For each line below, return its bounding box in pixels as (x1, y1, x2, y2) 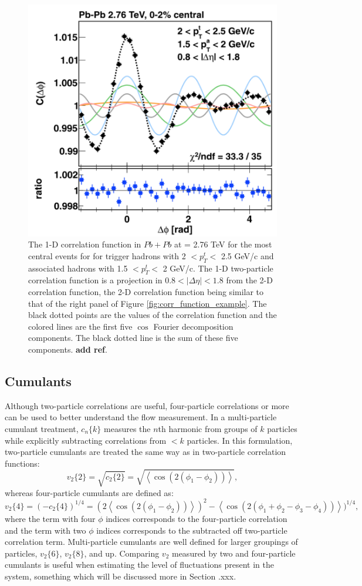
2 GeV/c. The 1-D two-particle (163, 262, 273, 274)
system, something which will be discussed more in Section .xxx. (5, 570, 236, 582)
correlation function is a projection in (28, 274, 163, 286)
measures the (104, 422, 151, 434)
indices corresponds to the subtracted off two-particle (96, 524, 287, 536)
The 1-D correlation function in (28, 238, 141, 250)
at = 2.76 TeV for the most (174, 238, 272, 250)
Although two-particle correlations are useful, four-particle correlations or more (5, 399, 289, 411)
